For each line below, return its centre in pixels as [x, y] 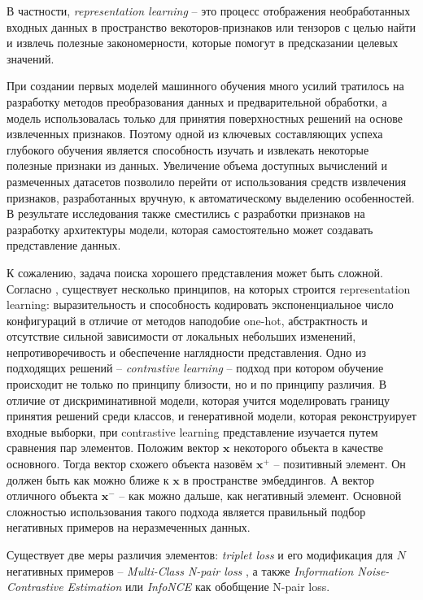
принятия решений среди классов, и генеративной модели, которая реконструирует [211, 416]
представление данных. [64, 245]
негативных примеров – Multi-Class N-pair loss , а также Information [180, 570]
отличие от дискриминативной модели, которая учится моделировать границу [198, 400]
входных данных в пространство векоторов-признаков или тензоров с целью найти [211, 26]
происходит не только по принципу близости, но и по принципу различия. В [197, 384]
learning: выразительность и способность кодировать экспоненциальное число [200, 304]
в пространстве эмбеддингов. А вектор [279, 479]
